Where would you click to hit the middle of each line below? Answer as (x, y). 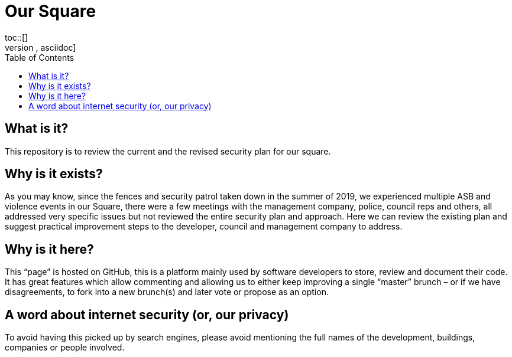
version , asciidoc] (40, 47)
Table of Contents (40, 57)
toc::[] (17, 37)
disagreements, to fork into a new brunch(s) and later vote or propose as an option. (167, 292)
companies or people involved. (65, 348)
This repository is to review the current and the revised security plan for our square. (168, 151)
